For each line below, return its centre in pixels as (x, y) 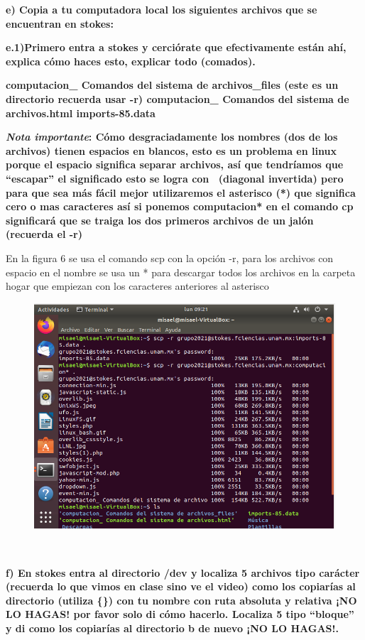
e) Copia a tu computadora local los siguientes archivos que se (162, 9)
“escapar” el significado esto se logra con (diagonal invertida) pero (175, 178)
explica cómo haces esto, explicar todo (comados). (131, 61)
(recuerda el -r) (44, 234)
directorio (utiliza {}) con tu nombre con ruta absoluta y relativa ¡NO (181, 600)
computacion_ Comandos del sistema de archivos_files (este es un (172, 85)
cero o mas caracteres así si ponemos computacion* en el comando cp (180, 206)
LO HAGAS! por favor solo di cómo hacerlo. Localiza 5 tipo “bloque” (180, 614)
